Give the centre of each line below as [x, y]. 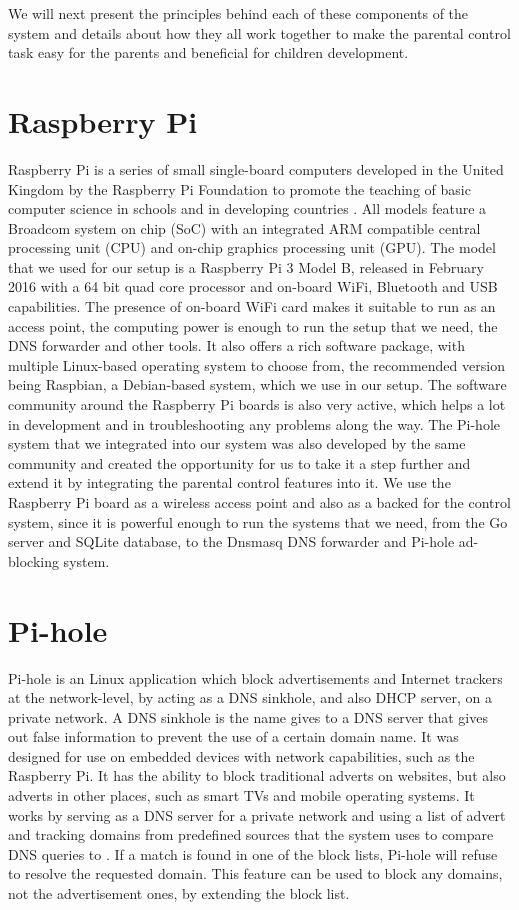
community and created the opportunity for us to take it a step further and [239, 462]
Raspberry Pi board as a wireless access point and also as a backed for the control [259, 502]
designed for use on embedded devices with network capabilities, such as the [241, 755]
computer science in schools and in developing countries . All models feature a [247, 208]
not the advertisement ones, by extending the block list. [179, 893]
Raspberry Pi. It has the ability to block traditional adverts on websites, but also [257, 775]
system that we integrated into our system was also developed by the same [237, 443]
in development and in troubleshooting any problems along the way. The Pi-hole [254, 423]
